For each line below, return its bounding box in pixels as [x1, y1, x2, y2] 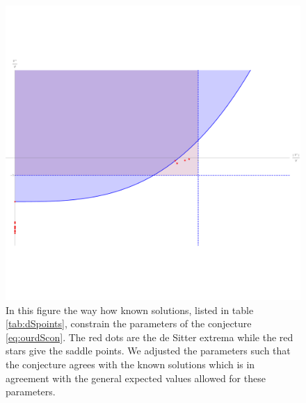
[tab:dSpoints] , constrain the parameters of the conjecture [6, 316, 252, 331]
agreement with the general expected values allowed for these [6, 370, 266, 385]
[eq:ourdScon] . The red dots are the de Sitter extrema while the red [6, 329, 293, 344]
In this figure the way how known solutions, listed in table [6, 302, 254, 317]
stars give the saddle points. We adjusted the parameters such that [6, 343, 291, 358]
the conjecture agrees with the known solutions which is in [6, 356, 255, 371]
